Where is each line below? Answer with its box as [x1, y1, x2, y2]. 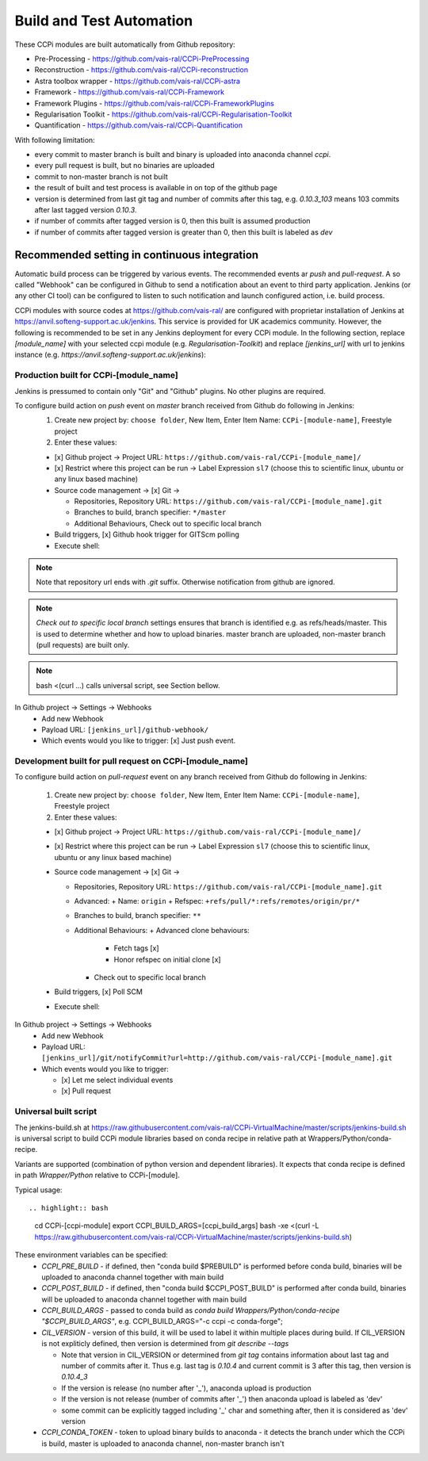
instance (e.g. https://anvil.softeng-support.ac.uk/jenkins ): [14, 350, 206, 360]
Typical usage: [14, 1185, 63, 1195]
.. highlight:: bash [29, 1203, 109, 1212]
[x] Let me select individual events [61, 1075, 174, 1085]
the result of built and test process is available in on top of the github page [34, 183, 277, 193]
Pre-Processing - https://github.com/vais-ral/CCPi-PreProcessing [34, 54, 250, 63]
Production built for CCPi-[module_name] [14, 369, 178, 381]
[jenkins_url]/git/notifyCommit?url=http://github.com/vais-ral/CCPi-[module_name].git [41, 1054, 393, 1062]
